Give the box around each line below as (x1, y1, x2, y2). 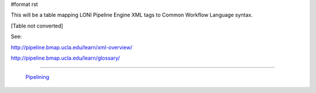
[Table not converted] (11, 22, 64, 29)
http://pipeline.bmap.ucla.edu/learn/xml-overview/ (11, 44, 133, 51)
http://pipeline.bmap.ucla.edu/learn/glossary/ (11, 54, 120, 61)
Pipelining (25, 74, 50, 81)
